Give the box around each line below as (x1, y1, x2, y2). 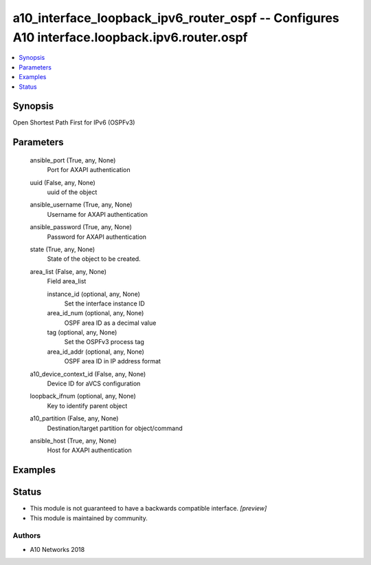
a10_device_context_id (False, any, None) (30, 370, 146, 378)
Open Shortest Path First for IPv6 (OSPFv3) (12, 118, 135, 127)
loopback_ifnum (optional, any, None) (30, 392, 137, 401)
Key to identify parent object (47, 401, 128, 409)
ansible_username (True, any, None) (30, 200, 133, 209)
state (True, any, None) (30, 245, 95, 253)
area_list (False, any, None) (30, 267, 106, 275)
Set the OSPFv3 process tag (64, 338, 144, 346)
